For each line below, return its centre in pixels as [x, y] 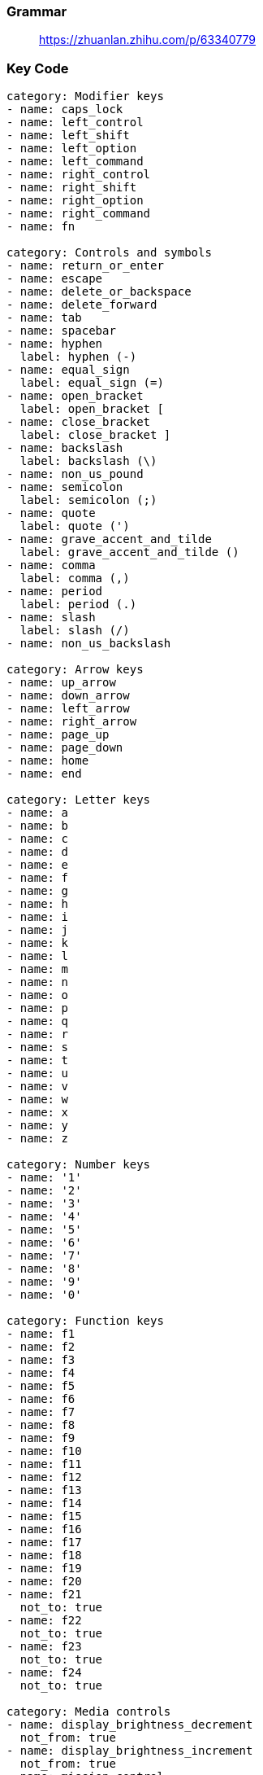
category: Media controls [89, 1712]
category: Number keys [79, 1165]
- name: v [37, 1087]
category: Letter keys [79, 800]
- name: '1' [44, 1178]
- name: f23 [44, 1647]
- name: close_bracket [79, 422]
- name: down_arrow [68, 696]
